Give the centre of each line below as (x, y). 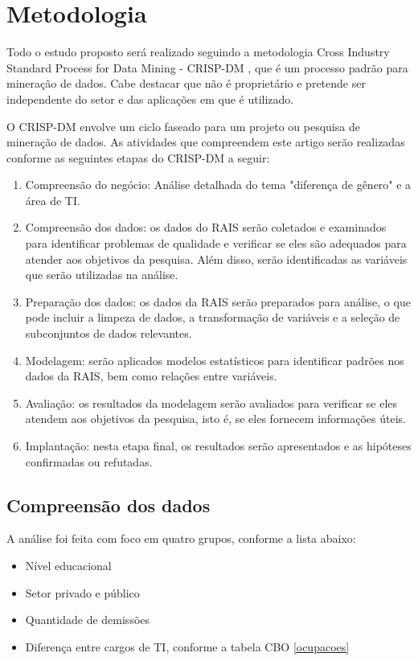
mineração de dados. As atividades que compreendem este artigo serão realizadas (206, 142)
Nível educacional (68, 565)
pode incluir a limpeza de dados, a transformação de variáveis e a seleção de (213, 317)
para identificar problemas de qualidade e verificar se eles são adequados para (216, 243)
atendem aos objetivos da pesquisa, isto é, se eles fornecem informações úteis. (215, 419)
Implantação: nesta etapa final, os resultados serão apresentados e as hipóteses (218, 445)
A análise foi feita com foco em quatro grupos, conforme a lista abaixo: (181, 538)
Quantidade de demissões (88, 620)
